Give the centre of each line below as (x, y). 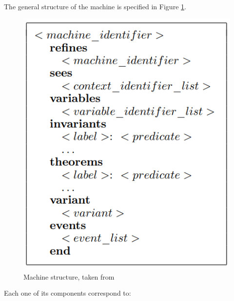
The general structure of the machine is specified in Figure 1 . (95, 6)
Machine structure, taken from (69, 276)
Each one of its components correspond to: (68, 293)
